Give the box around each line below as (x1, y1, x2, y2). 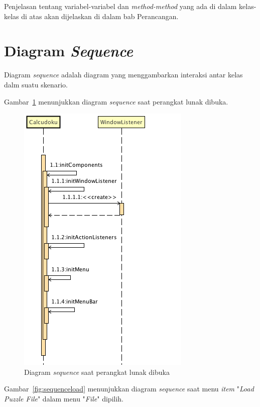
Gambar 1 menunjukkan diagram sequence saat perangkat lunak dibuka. (4, 96, 228, 107)
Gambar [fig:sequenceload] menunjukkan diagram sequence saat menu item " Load (4, 383, 254, 394)
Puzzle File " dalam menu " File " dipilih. (4, 393, 124, 403)
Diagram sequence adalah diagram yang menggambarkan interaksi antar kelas (4, 69, 243, 80)
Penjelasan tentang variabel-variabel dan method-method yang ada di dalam (4, 1, 237, 11)
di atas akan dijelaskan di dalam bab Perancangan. (21, 11, 179, 21)
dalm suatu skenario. (4, 79, 68, 89)
